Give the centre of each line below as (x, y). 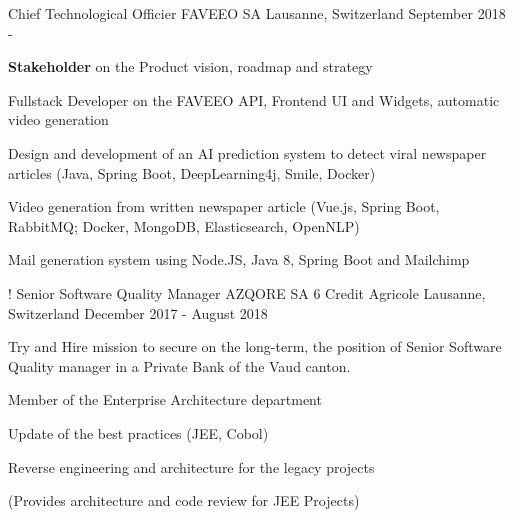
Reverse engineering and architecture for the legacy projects (191, 466)
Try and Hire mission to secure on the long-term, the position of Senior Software (255, 346)
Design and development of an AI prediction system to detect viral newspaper (247, 152)
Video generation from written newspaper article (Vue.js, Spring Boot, (224, 206)
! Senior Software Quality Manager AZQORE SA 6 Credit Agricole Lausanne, (247, 292)
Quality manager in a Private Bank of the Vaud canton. (179, 365)
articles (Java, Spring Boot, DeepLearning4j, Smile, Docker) (192, 172)
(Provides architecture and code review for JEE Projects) (184, 500)
